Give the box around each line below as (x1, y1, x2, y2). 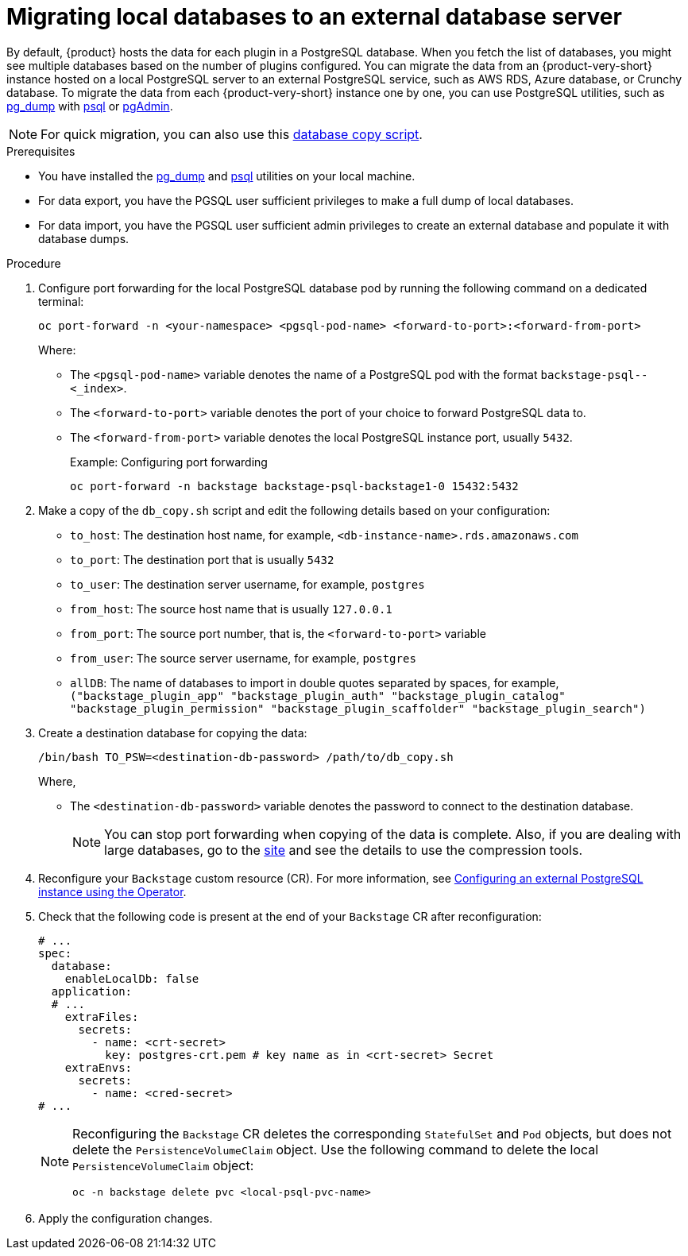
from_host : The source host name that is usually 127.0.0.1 (70, 601, 392, 616)
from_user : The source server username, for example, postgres (70, 651, 416, 665)
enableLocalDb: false (64, 972, 199, 985)
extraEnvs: (64, 1061, 133, 1074)
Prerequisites (6, 144, 75, 158)
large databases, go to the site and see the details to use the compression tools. (104, 841, 583, 858)
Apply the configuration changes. (38, 1211, 213, 1225)
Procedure (6, 256, 61, 270)
